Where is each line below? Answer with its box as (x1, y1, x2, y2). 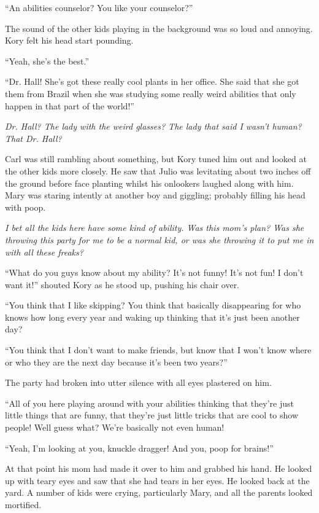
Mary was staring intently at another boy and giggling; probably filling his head (5, 189, 306, 202)
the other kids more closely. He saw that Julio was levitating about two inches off (5, 164, 311, 177)
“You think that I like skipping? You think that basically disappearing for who (5, 299, 301, 311)
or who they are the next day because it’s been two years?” (5, 355, 228, 368)
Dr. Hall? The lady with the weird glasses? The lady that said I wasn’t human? (5, 120, 302, 133)
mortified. (5, 498, 42, 511)
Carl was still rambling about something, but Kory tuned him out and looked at (5, 152, 307, 165)
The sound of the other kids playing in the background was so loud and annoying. (5, 22, 313, 34)
